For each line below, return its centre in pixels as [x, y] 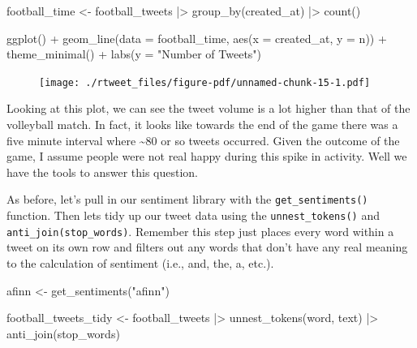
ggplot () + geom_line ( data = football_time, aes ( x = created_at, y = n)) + [197, 38]
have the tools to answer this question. [102, 172]
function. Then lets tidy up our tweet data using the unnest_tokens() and [193, 215]
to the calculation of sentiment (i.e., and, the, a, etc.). [140, 262]
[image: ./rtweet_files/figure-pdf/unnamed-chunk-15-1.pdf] [205, 82]
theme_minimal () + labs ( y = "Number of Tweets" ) [134, 54]
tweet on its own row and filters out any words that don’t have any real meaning [207, 247]
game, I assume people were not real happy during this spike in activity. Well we [207, 156]
